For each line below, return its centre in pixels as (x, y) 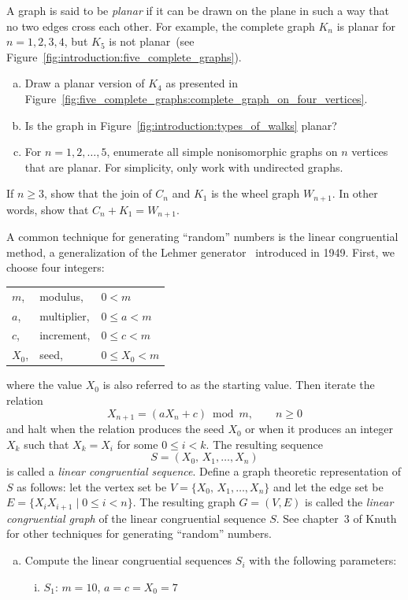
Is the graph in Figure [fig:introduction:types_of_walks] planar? (181, 125)
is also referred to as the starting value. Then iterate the (239, 385)
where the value (45, 385)
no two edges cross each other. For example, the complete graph (161, 26)
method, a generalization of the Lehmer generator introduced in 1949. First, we (201, 252)
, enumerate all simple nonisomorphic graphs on (222, 152)
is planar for (366, 26)
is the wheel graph (256, 193)
